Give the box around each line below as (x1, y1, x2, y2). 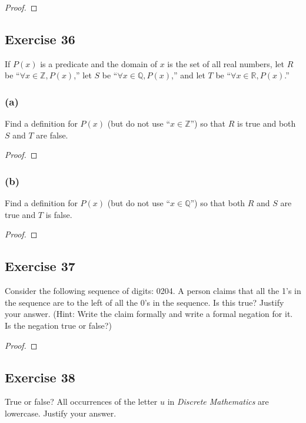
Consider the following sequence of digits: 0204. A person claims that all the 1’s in (5, 285, 301, 297)
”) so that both (190, 197, 245, 209)
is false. (45, 208, 72, 220)
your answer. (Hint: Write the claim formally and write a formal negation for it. (5, 308, 293, 320)
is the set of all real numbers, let (167, 57, 284, 70)
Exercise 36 (5, 29, 75, 48)
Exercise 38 (5, 368, 75, 386)
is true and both (237, 117, 296, 130)
